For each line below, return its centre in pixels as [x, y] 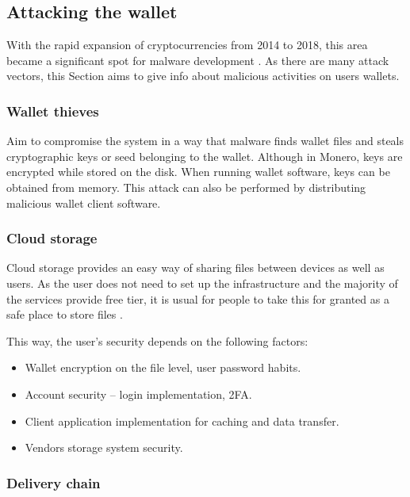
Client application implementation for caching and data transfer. [182, 421]
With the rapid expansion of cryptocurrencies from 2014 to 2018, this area [187, 45]
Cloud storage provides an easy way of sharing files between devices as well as [195, 268]
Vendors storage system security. [104, 447]
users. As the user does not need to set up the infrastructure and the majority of [202, 283]
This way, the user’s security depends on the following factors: [157, 340]
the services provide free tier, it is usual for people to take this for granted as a [198, 298]
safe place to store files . [65, 314]
